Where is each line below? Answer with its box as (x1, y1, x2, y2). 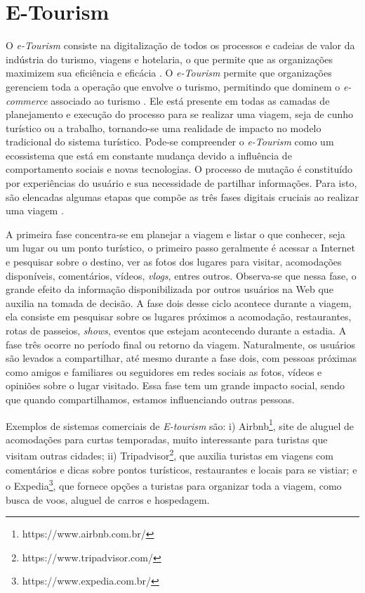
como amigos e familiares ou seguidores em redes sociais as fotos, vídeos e (6, 364, 322, 379)
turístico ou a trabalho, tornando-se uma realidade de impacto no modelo (6, 120, 321, 135)
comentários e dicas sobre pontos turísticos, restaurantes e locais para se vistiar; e (6, 462, 357, 476)
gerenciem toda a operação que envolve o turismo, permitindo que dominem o (6, 79, 340, 93)
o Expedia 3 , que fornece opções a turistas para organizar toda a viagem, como (6, 476, 342, 493)
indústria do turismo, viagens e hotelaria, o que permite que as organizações (6, 51, 333, 66)
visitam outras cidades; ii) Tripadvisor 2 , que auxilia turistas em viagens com (6, 446, 334, 463)
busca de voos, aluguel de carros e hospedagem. (6, 492, 210, 507)
